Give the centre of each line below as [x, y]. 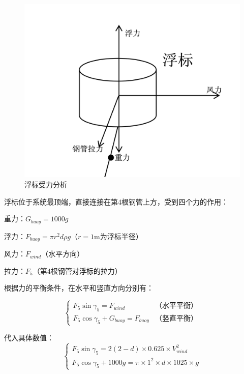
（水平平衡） [177, 306]
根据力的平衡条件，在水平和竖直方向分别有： [79, 288]
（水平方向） [63, 254]
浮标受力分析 [46, 184]
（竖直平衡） [177, 318]
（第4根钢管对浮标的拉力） [77, 270]
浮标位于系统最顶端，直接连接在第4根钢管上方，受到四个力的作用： [116, 201]
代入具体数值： [29, 337]
